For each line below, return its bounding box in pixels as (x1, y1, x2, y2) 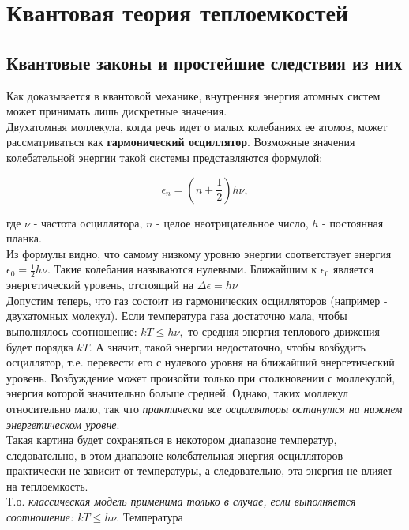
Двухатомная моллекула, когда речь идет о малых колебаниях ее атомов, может (6, 118, 388, 134)
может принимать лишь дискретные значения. (6, 103, 227, 119)
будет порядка (6, 338, 73, 355)
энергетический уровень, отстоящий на (6, 276, 194, 293)
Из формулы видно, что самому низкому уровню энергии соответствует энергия (6, 245, 392, 261)
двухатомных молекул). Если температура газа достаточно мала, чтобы (6, 307, 347, 324)
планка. (6, 230, 42, 246)
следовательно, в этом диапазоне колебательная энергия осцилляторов (6, 446, 343, 463)
